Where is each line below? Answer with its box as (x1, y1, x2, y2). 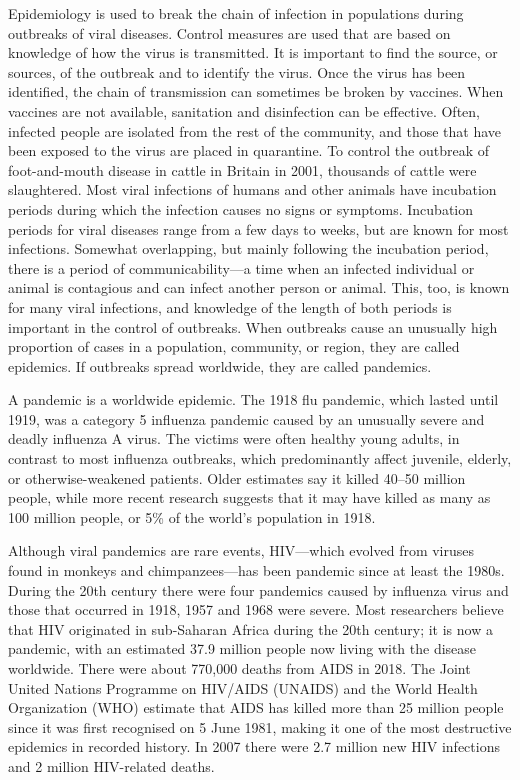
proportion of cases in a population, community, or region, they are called (8, 336, 460, 357)
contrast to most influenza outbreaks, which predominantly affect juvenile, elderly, (8, 448, 512, 469)
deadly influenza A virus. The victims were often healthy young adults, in (8, 428, 460, 449)
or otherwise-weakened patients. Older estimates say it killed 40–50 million (8, 467, 466, 488)
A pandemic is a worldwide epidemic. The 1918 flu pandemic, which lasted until (8, 389, 499, 410)
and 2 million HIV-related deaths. (8, 755, 215, 776)
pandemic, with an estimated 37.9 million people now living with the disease (8, 638, 477, 659)
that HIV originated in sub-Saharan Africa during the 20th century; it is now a (8, 618, 493, 639)
